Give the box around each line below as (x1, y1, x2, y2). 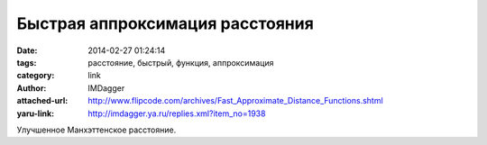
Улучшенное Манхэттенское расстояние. (16, 124, 177, 135)
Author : (16, 82, 47, 94)
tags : (16, 57, 37, 68)
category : (16, 70, 55, 81)
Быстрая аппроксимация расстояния (16, 14, 315, 33)
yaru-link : (16, 108, 54, 119)
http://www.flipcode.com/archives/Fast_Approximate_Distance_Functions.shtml (87, 95, 383, 106)
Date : (16, 45, 38, 56)
